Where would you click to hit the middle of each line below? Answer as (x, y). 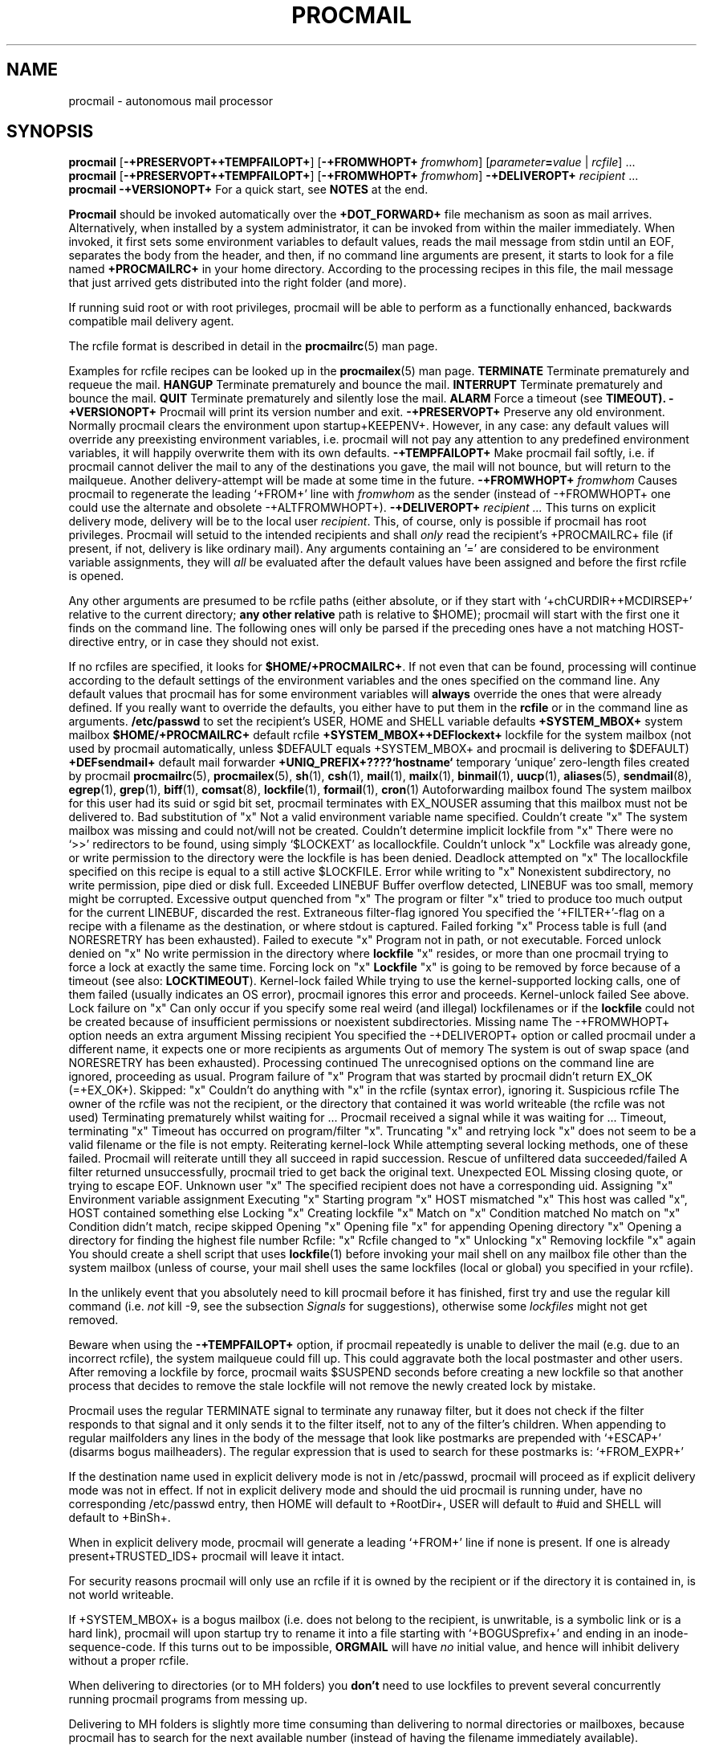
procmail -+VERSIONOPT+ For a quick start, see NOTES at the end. (248, 190)
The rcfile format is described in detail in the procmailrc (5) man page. (253, 346)
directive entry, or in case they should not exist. (194, 642)
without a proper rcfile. (129, 1661)
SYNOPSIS (50, 132)
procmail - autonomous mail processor (171, 100)
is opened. (96, 576)
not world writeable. (121, 1595)
